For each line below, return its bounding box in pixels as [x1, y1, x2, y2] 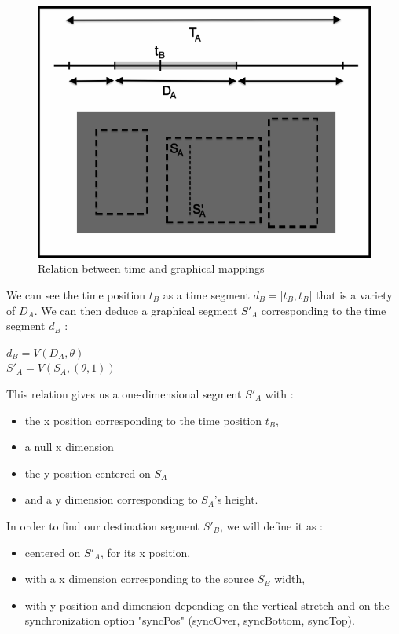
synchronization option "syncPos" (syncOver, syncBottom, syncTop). [24, 612, 355, 629]
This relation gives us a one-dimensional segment [6, 385, 242, 401]
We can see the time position [6, 286, 146, 302]
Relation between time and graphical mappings [38, 260, 265, 277]
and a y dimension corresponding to [24, 491, 198, 508]
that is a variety [315, 286, 393, 302]
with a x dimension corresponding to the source [24, 570, 254, 587]
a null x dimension [24, 438, 114, 455]
